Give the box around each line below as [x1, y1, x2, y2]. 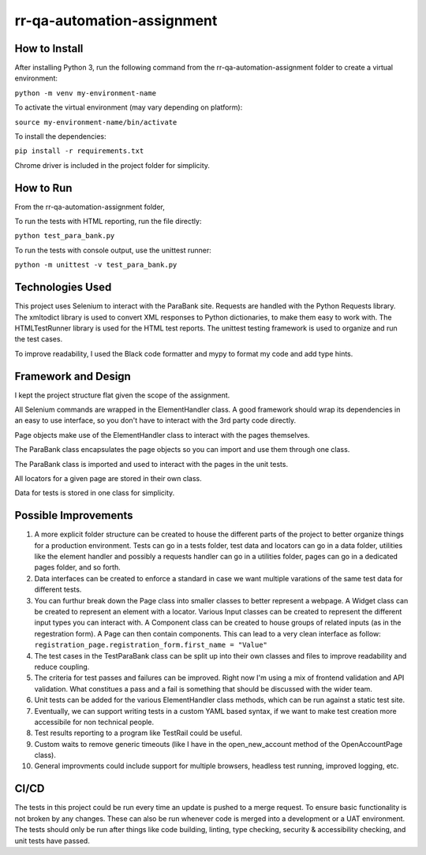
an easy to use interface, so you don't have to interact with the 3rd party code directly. [14, 416, 296, 425]
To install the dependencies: [14, 132, 106, 141]
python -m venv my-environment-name [14, 88, 157, 98]
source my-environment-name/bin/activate [14, 118, 177, 126]
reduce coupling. [34, 662, 90, 671]
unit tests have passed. [14, 836, 90, 846]
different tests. [34, 584, 82, 595]
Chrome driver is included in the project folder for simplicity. [14, 160, 211, 170]
